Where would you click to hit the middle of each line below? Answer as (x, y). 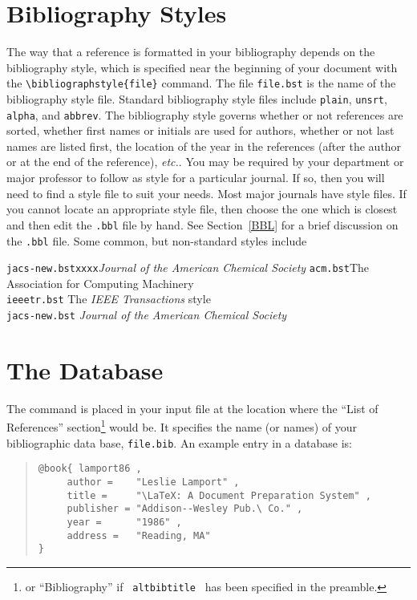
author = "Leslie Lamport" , (153, 482)
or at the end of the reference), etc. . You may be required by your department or (205, 162)
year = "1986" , (124, 522)
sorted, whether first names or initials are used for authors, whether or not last (200, 130)
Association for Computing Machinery (100, 283)
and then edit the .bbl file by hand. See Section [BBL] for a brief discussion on (202, 224)
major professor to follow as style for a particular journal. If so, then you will (196, 178)
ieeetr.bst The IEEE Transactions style (109, 299)
